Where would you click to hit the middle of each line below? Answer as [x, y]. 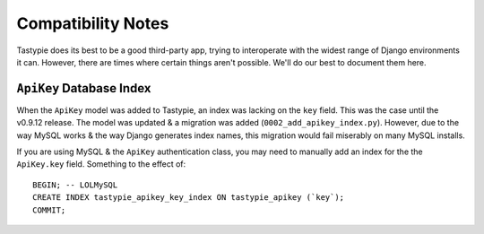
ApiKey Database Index [84, 88]
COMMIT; [49, 210]
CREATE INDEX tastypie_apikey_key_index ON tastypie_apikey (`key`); [189, 198]
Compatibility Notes [93, 23]
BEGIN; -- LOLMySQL [75, 185]
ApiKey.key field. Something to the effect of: [101, 164]
